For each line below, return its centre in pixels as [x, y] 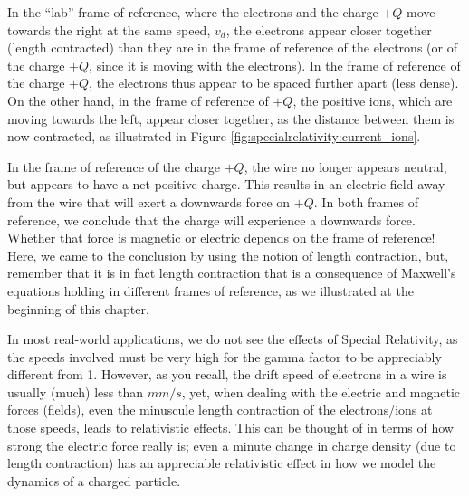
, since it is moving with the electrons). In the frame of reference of [275, 65]
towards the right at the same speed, [109, 29]
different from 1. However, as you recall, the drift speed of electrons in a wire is [227, 374]
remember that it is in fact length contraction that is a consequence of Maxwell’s [232, 273]
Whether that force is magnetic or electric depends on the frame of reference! [221, 238]
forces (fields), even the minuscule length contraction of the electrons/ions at [220, 410]
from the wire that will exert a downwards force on [149, 201]
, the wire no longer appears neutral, [345, 166]
